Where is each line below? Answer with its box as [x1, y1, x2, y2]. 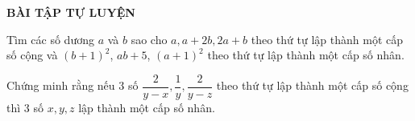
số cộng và [6, 46, 58, 63]
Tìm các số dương [6, 30, 94, 47]
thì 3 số [6, 99, 44, 115]
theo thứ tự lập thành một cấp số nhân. [207, 46, 405, 63]
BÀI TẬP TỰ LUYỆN [6, 4, 135, 20]
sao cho [131, 30, 168, 47]
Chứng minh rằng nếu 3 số [6, 77, 139, 94]
